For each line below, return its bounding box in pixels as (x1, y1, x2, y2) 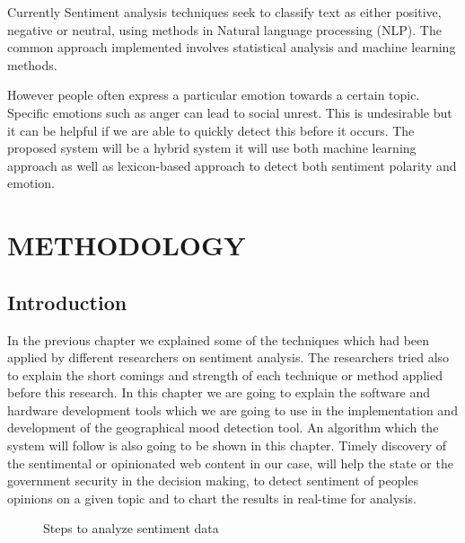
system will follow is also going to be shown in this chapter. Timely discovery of (7, 436, 447, 455)
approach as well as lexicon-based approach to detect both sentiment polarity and (7, 156, 457, 174)
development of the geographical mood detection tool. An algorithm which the (7, 418, 439, 437)
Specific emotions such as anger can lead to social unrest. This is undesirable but (7, 102, 452, 121)
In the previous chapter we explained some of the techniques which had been (7, 330, 430, 349)
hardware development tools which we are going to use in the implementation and (7, 400, 458, 419)
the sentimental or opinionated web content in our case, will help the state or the (7, 453, 453, 472)
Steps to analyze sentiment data (43, 519, 219, 538)
